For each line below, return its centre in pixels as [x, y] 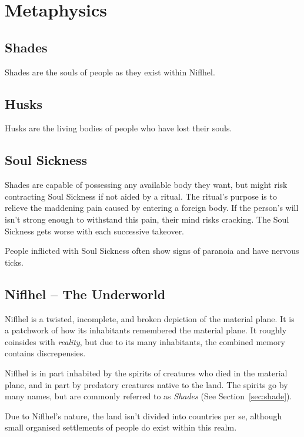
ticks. [14, 262]
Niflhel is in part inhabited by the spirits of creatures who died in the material [146, 373]
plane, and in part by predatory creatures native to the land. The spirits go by [146, 384]
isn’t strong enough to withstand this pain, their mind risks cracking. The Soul [147, 219]
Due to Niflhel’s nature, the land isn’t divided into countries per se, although [143, 416]
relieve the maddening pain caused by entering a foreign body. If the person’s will [152, 208]
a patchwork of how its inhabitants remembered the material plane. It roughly [146, 330]
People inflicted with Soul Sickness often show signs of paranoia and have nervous [152, 251]
